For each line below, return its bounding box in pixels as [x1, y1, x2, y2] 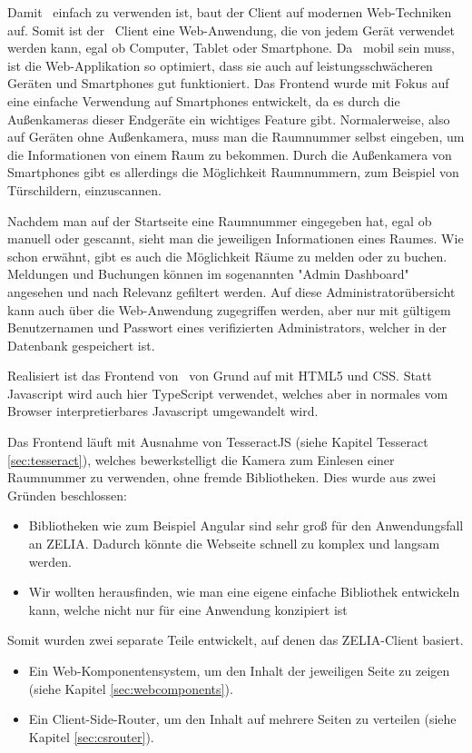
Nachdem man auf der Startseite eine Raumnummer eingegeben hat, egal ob [7, 211, 432, 230]
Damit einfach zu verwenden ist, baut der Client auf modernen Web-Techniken [7, 3, 452, 21]
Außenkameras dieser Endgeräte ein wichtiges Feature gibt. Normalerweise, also [7, 109, 450, 128]
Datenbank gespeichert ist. [7, 335, 155, 354]
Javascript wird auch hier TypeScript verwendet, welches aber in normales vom [7, 383, 448, 402]
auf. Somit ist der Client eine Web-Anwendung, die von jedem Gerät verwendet [7, 20, 456, 39]
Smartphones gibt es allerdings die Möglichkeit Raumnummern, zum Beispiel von [7, 163, 459, 182]
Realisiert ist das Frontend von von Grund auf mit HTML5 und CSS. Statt [7, 366, 432, 385]
